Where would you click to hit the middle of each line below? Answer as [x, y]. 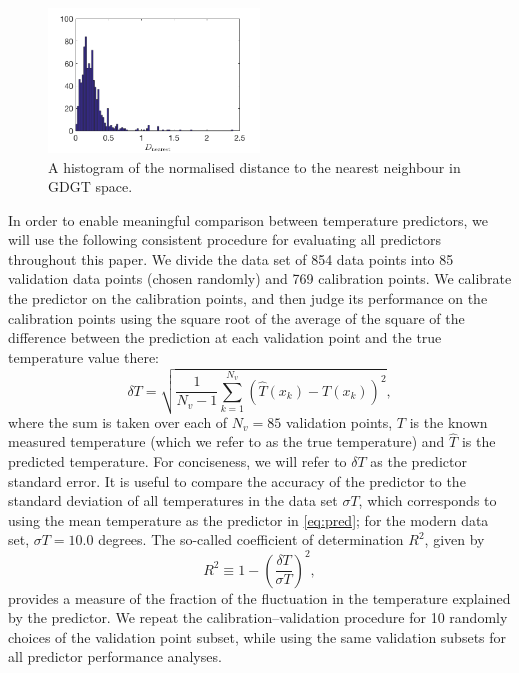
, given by [454, 539]
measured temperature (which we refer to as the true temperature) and [226, 441]
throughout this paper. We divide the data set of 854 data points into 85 [231, 258]
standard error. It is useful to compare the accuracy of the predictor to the [237, 480]
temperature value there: [84, 356]
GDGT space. [90, 186]
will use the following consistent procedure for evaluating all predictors [224, 239]
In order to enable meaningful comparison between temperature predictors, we [248, 219]
